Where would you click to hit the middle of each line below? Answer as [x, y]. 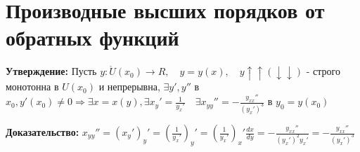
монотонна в [32, 87]
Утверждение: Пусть [51, 71]
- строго [323, 71]
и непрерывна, [129, 87]
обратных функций [92, 37]
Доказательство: [43, 132]
